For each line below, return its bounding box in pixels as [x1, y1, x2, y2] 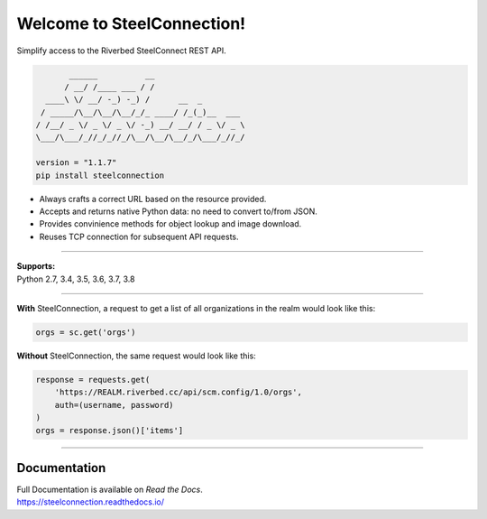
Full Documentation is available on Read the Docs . [16, 484, 203, 495]
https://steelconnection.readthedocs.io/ [16, 496, 165, 507]
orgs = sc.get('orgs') [35, 327, 136, 338]
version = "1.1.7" [35, 158, 117, 168]
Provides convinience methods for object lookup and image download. [39, 218, 302, 229]
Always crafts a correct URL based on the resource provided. [39, 193, 267, 204]
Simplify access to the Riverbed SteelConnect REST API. [16, 45, 227, 56]
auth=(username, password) [54, 400, 175, 410]
